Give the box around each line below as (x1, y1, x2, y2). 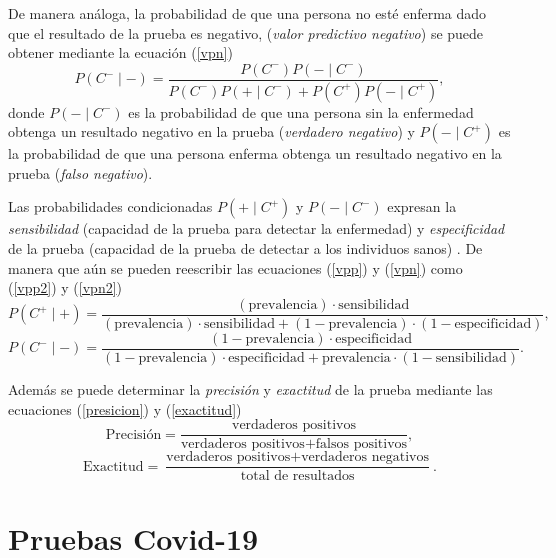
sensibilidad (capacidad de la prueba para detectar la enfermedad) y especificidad (8, 218, 505, 239)
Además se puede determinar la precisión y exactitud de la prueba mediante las (8, 378, 493, 399)
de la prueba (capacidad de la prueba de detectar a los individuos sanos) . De (8, 238, 483, 259)
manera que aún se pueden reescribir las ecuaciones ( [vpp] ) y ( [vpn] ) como (8, 257, 463, 278)
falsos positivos (315, 437, 408, 452)
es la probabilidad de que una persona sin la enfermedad (128, 101, 474, 122)
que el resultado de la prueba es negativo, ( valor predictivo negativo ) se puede (8, 22, 484, 43)
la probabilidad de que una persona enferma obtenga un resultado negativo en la (8, 143, 502, 164)
